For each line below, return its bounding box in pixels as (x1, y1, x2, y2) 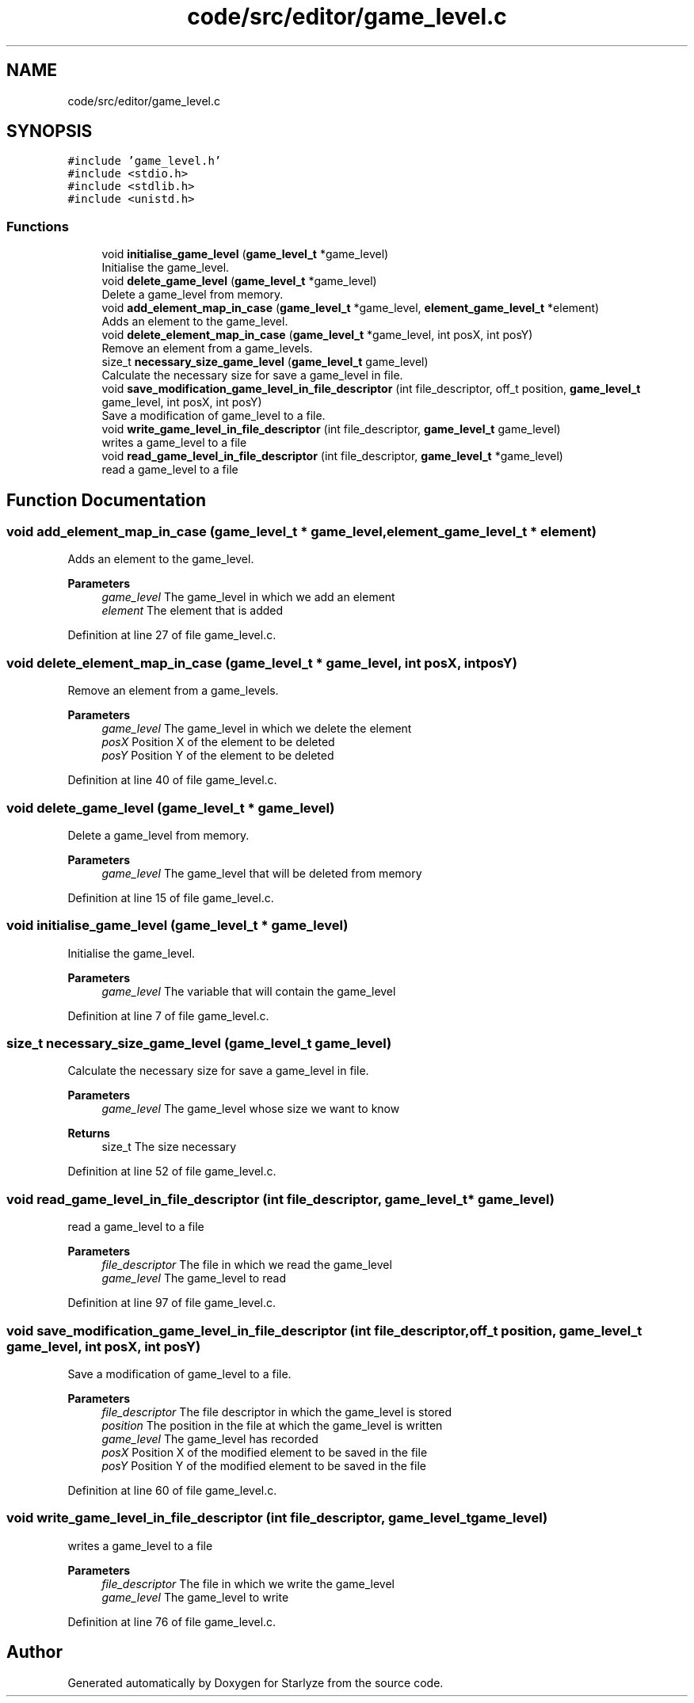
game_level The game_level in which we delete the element (101, 722, 412, 736)
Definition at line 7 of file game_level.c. (67, 1008, 269, 1023)
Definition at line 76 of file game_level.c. (67, 1614, 276, 1629)
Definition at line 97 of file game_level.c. (67, 1296, 276, 1310)
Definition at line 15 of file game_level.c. (67, 890, 274, 905)
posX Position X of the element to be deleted (101, 735, 335, 749)
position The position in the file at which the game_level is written (101, 1418, 443, 1432)
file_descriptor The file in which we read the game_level (101, 1258, 392, 1272)
